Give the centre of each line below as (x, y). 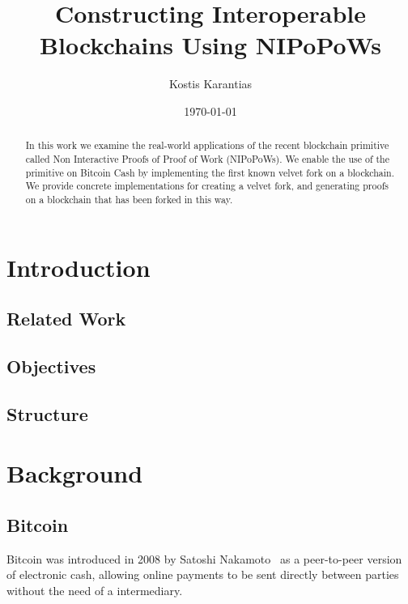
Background (75, 473)
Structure (47, 413)
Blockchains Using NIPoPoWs (210, 45)
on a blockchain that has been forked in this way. (129, 199)
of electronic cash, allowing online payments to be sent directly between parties (203, 574)
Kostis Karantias (210, 84)
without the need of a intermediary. (95, 590)
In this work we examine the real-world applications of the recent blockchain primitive (207, 145)
